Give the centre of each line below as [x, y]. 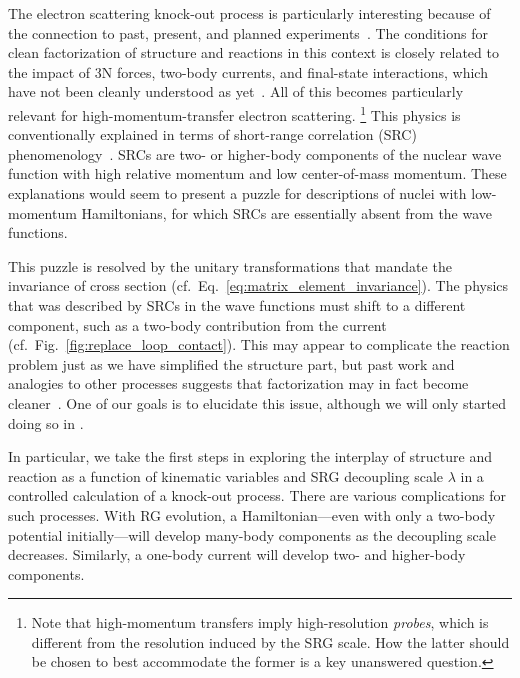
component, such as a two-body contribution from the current [197, 324]
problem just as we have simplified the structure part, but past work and [231, 363]
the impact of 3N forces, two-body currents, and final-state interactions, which [248, 71]
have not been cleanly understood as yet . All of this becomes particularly [236, 91]
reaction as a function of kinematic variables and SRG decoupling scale [225, 475]
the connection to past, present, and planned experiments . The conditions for [248, 32]
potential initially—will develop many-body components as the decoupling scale [252, 534]
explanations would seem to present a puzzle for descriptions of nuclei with [237, 193]
